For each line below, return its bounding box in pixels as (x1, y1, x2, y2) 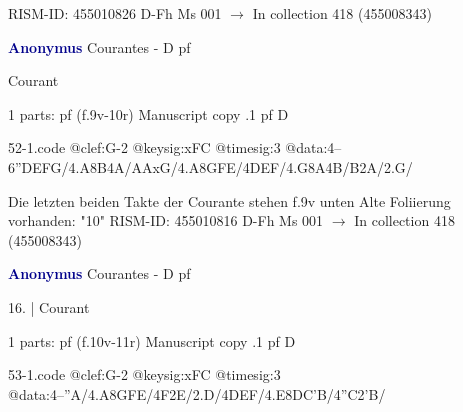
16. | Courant (8, 296, 90, 317)
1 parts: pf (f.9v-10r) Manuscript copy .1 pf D (8, 103, 289, 124)
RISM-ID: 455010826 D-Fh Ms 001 (8, 3, 222, 23)
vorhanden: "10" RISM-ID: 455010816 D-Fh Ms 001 (8, 210, 324, 231)
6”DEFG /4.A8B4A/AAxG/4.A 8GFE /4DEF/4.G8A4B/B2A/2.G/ (8, 156, 413, 177)
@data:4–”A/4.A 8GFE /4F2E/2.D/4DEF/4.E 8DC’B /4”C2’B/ (8, 383, 386, 404)
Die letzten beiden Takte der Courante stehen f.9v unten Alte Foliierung (8, 190, 451, 211)
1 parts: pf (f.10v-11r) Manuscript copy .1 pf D (8, 330, 296, 351)
